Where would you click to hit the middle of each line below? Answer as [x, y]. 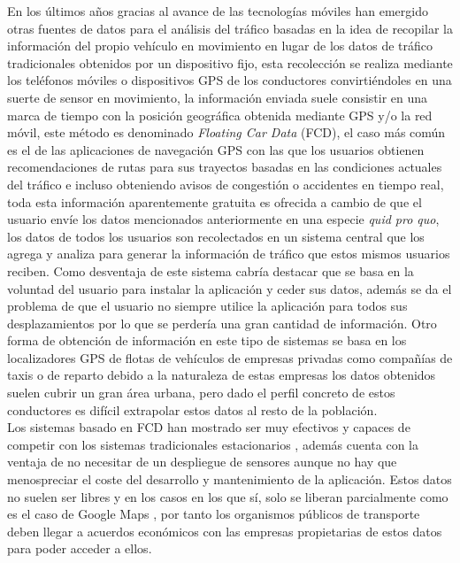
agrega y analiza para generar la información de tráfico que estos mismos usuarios [229, 254]
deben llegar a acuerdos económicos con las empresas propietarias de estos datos [225, 531]
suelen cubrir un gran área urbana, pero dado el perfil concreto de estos [201, 393]
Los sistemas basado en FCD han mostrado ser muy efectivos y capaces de [209, 427]
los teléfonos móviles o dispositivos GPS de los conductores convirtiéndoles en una [230, 80]
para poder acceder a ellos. [80, 548]
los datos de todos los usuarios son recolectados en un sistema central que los [216, 236]
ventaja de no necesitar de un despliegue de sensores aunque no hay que [202, 462]
